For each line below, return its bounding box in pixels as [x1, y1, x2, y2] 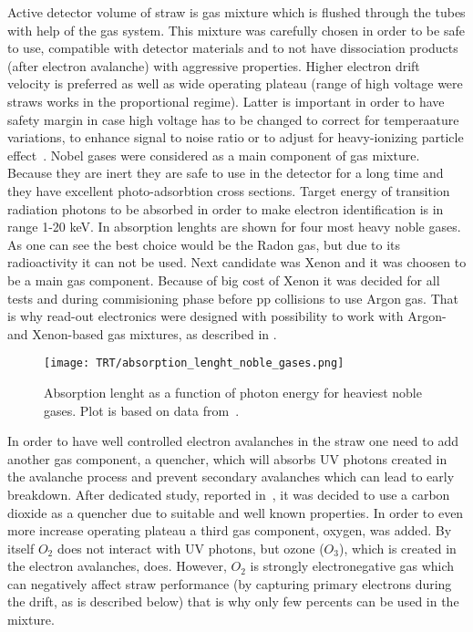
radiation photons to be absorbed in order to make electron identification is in [7, 199, 444, 218]
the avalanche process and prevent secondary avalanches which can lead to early [7, 467, 455, 486]
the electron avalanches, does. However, [7, 556, 227, 575]
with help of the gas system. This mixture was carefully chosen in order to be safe [7, 20, 465, 39]
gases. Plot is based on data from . [44, 400, 240, 420]
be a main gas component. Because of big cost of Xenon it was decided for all [7, 270, 440, 289]
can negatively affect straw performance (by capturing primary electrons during [7, 574, 452, 593]
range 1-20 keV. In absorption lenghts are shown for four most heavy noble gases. [7, 217, 461, 236]
